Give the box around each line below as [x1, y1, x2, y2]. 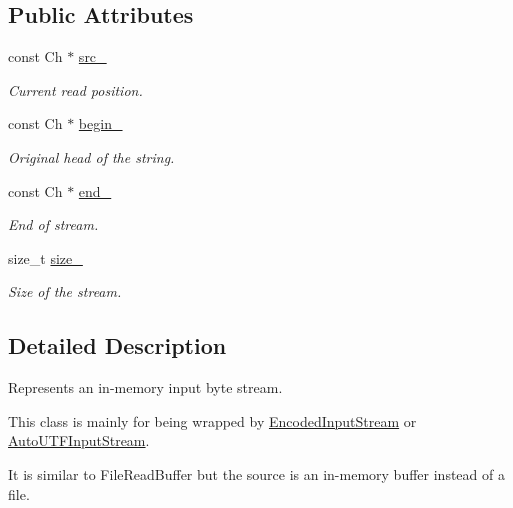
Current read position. [8, 79, 143, 100]
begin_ [78, 113, 123, 134]
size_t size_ [8, 247, 83, 268]
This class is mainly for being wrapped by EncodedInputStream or [8, 410, 417, 431]
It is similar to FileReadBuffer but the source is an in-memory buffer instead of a [8, 463, 505, 484]
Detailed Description [8, 330, 227, 361]
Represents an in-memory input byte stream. [8, 377, 283, 398]
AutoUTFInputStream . [8, 430, 150, 451]
